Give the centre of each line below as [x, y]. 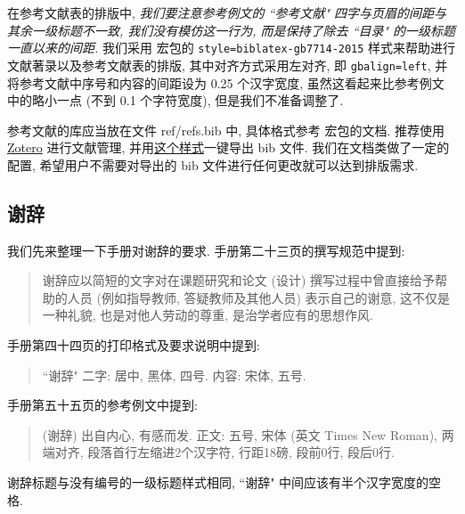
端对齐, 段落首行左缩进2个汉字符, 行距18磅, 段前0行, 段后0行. [218, 452]
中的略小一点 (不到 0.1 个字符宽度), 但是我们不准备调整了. [175, 100]
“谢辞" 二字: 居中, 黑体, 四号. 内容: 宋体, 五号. [174, 375]
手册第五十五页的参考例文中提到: [102, 405]
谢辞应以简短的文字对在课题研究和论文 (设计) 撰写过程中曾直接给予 [239, 280]
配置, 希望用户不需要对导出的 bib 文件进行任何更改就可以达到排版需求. [213, 164]
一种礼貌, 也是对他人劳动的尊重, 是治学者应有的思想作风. [208, 315]
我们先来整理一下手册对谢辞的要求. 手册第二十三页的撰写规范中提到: [206, 250]
